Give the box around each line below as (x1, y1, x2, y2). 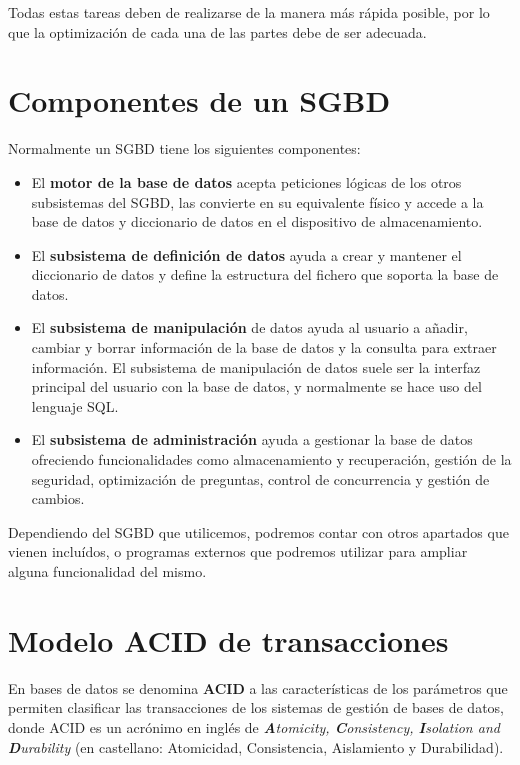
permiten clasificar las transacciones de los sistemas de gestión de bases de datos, (8, 697, 505, 718)
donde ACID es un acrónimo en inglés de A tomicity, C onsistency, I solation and (8, 716, 500, 737)
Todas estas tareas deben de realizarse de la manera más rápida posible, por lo (8, 2, 490, 22)
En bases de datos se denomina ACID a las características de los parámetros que (8, 677, 508, 698)
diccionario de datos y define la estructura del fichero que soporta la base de (31, 264, 499, 285)
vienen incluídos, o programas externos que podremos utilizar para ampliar (8, 541, 468, 562)
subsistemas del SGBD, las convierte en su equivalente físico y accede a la (31, 191, 484, 212)
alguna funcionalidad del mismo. (8, 561, 207, 581)
